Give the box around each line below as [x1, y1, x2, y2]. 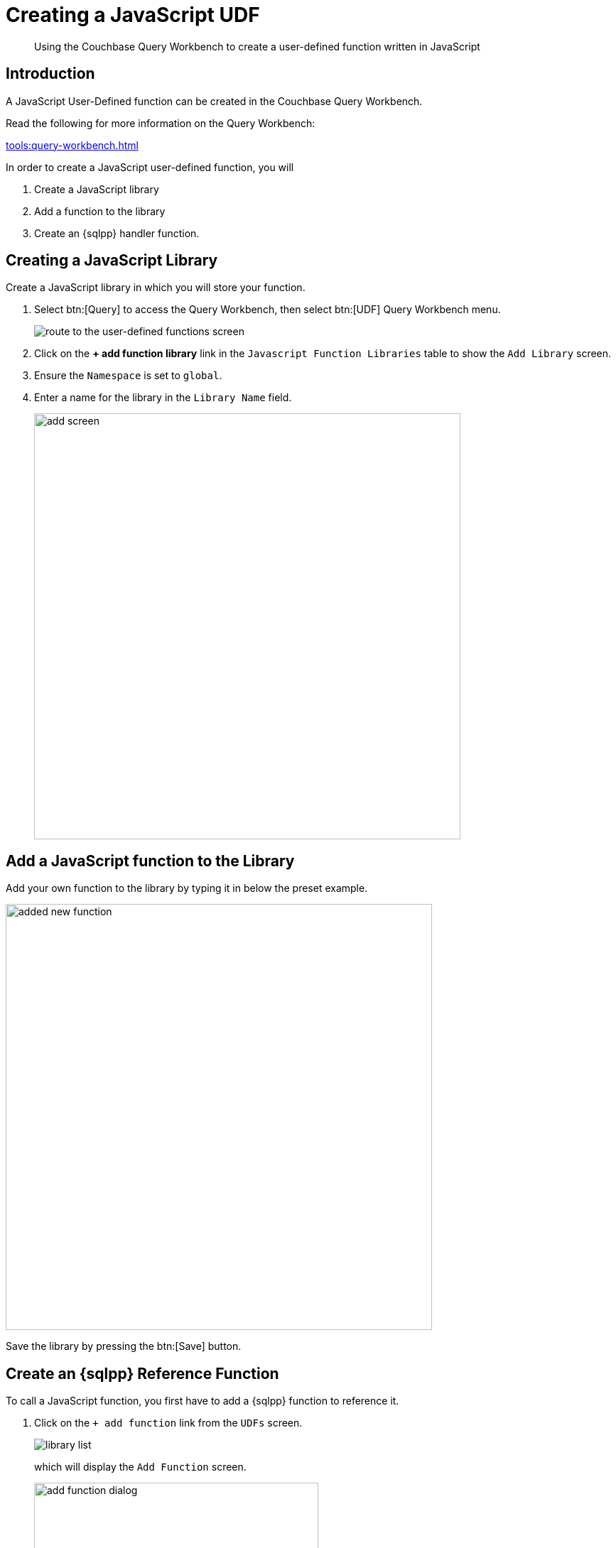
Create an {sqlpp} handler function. [34, 227, 200, 239]
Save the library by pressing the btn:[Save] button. [6, 1340, 242, 1353]
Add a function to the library [34, 205, 166, 217]
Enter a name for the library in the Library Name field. [34, 391, 292, 404]
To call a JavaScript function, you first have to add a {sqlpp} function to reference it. [6, 1395, 399, 1407]
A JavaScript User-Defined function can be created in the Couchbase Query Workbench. [6, 94, 423, 107]
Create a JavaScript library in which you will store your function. [6, 281, 306, 294]
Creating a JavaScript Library [6, 251, 218, 270]
